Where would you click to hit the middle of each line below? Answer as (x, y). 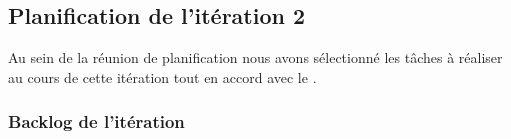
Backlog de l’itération (96, 121)
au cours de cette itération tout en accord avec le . (162, 76)
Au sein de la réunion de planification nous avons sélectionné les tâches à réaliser (255, 57)
